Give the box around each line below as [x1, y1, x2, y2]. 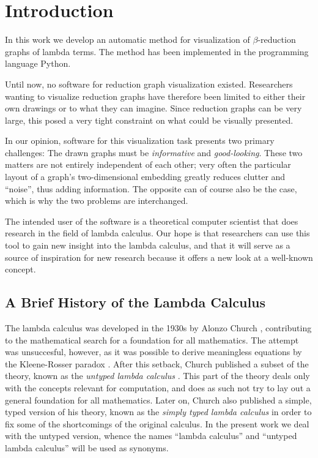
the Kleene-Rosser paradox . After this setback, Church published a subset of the [5, 357, 309, 370]
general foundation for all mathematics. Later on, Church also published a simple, [5, 393, 312, 406]
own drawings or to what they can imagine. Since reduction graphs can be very [5, 102, 302, 114]
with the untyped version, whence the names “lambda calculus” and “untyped [5, 429, 297, 442]
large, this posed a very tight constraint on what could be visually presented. [5, 113, 294, 126]
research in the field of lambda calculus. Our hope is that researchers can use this [5, 227, 310, 239]
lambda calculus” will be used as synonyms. [5, 441, 169, 454]
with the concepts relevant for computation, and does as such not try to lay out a [5, 381, 311, 394]
